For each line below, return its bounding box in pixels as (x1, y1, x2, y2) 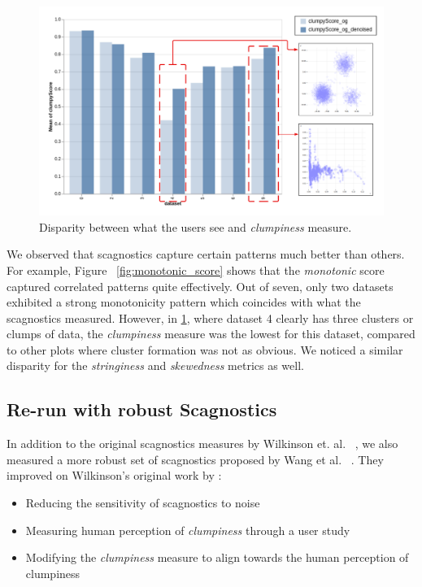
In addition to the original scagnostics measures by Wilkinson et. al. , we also (7, 435, 398, 452)
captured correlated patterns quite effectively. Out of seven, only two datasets (7, 277, 394, 294)
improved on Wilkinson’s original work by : (7, 467, 222, 484)
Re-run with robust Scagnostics (7, 397, 277, 422)
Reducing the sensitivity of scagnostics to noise (25, 494, 260, 511)
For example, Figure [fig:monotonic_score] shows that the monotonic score (7, 261, 385, 278)
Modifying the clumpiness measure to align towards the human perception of (25, 549, 409, 566)
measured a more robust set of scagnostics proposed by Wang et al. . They (7, 450, 384, 467)
